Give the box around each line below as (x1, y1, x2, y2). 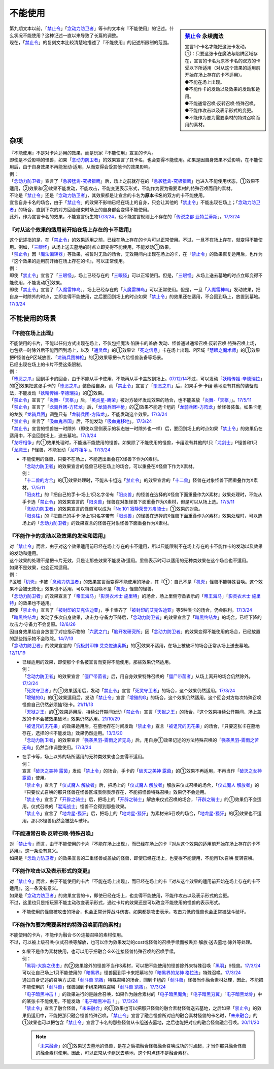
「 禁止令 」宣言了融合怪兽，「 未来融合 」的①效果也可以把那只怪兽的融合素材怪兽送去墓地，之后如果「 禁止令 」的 (22, 1005, 257, 1011)
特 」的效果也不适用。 (9, 599, 54, 606)
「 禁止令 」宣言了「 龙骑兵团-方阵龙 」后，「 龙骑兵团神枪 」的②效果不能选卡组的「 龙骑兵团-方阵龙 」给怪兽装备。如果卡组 (9, 404, 262, 410)
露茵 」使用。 (22, 775, 49, 781)
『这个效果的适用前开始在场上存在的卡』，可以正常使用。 (9, 258, 127, 264)
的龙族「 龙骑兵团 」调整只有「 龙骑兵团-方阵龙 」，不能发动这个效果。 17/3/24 (9, 411, 167, 417)
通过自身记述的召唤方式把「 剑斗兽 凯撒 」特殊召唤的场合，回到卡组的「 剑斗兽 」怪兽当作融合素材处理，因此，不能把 (22, 977, 263, 983)
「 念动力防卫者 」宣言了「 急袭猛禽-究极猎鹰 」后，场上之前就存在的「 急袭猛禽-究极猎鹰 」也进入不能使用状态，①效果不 (9, 178, 260, 184)
